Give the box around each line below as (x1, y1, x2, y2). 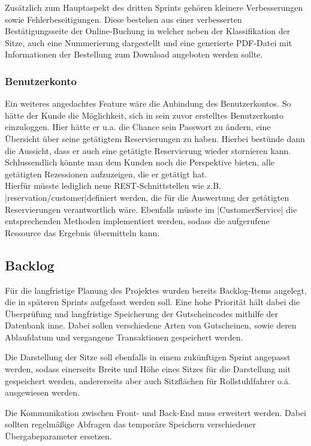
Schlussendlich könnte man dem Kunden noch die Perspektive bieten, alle (5, 156, 275, 168)
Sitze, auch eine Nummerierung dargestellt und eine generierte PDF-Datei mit (5, 36, 292, 49)
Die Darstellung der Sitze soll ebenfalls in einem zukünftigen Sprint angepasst (5, 351, 291, 363)
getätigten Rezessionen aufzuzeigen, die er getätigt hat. (5, 167, 207, 180)
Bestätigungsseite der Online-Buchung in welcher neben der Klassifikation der (5, 25, 291, 37)
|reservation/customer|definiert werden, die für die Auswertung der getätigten (5, 191, 289, 203)
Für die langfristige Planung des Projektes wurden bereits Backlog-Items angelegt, (5, 284, 307, 296)
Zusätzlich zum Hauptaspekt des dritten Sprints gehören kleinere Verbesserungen (5, 1, 303, 13)
